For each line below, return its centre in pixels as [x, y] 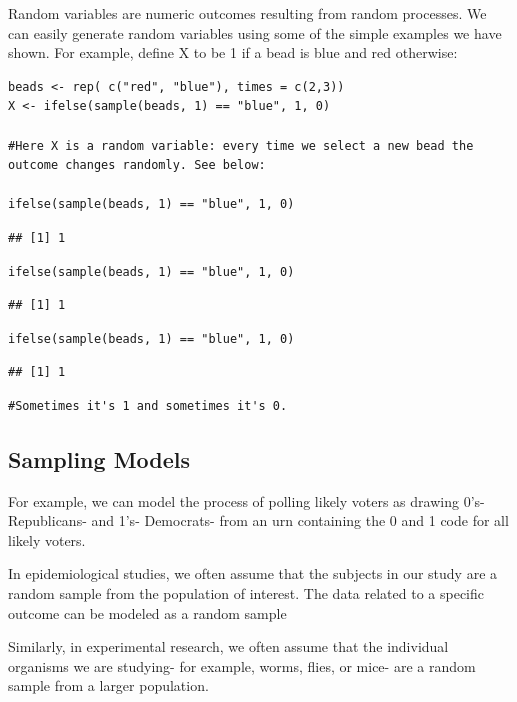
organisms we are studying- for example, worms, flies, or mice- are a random [242, 665]
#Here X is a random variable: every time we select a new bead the [241, 145]
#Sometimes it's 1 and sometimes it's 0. [148, 405]
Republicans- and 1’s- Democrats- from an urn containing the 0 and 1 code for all [258, 520]
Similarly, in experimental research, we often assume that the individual [228, 646]
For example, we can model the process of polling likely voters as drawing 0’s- [246, 500]
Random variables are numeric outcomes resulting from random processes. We [247, 13]
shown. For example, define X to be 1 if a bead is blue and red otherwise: [233, 52]
